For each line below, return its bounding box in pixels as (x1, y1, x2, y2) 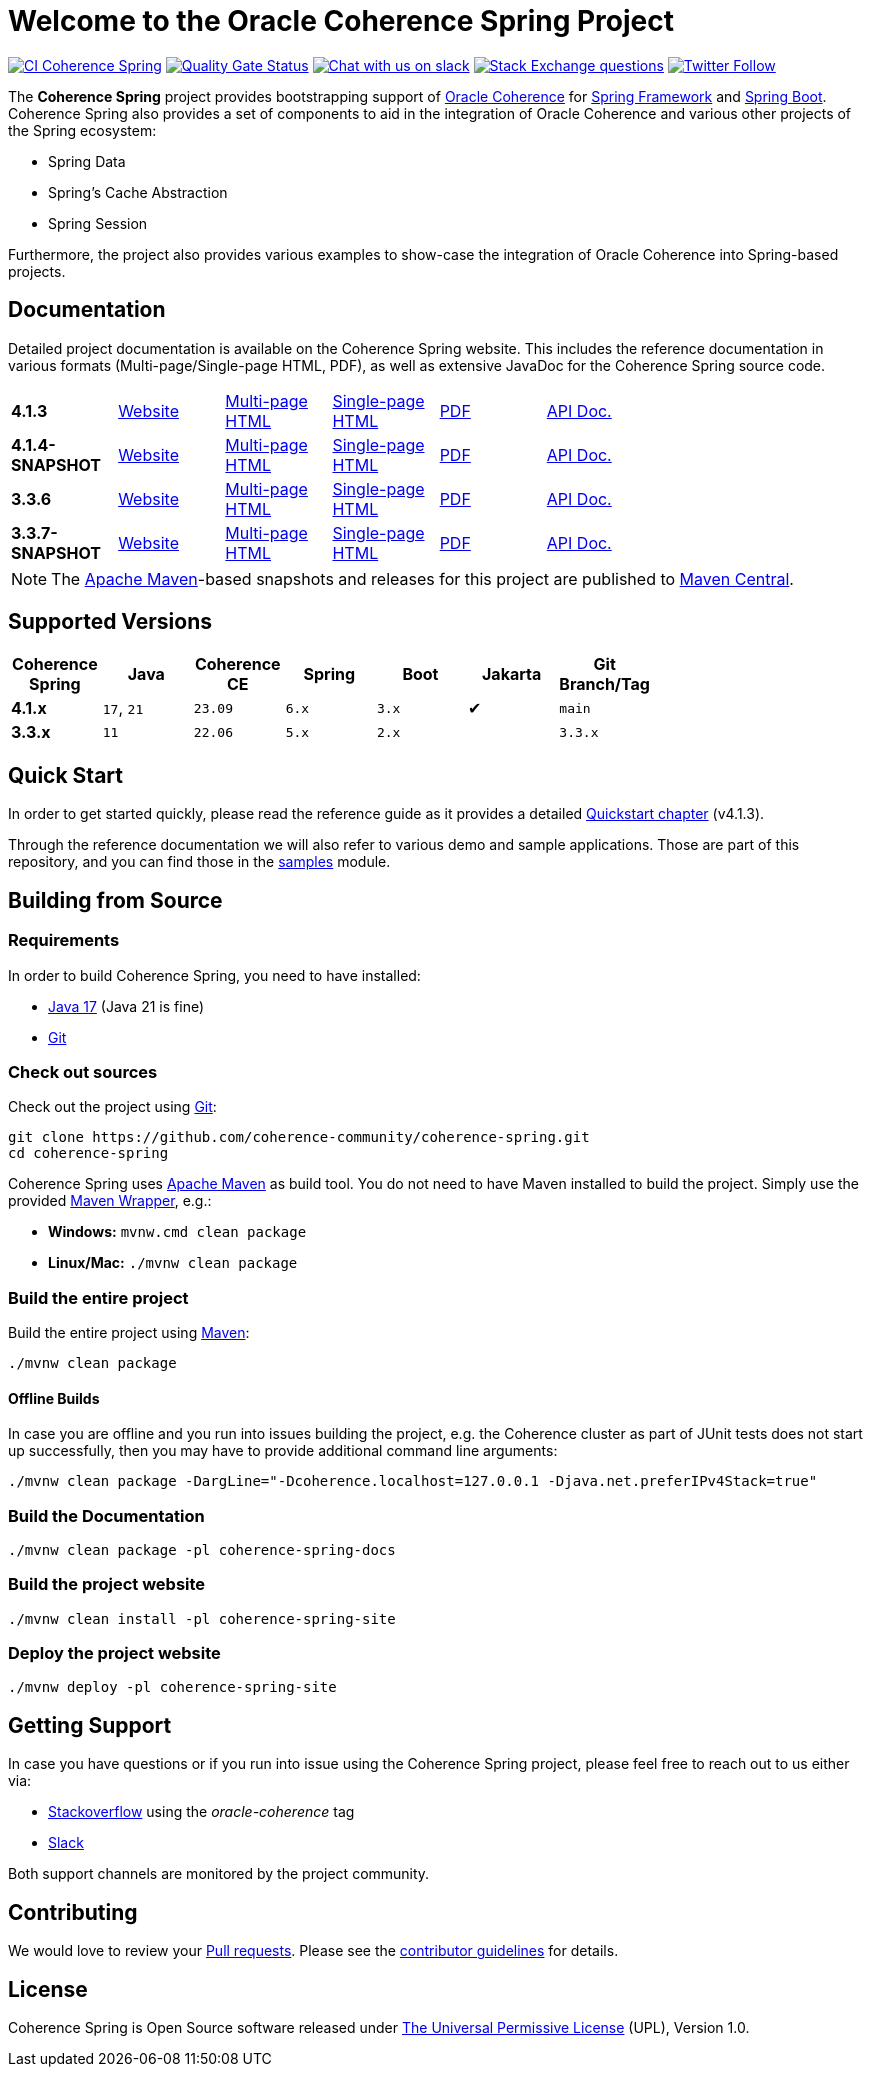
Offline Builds (8, 1389, 100, 1407)
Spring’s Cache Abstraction (48, 183, 228, 201)
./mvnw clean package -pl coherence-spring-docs (8, 1541, 396, 1558)
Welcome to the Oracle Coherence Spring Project (8, 4, 674, 38)
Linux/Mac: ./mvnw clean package (48, 1254, 298, 1272)
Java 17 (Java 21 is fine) (48, 997, 205, 1015)
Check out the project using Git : (8, 1098, 217, 1116)
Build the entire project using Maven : (8, 1324, 250, 1341)
